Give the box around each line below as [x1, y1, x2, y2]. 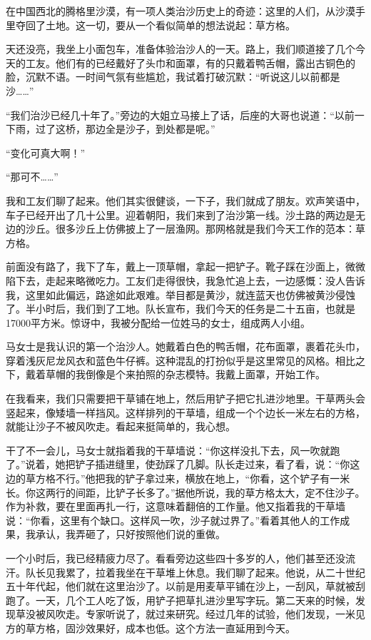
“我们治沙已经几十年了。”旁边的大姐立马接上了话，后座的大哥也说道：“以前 [6, 107, 355, 122]
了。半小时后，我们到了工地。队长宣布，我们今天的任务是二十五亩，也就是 [6, 301, 355, 316]
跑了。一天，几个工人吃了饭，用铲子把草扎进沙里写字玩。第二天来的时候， [6, 592, 355, 607]
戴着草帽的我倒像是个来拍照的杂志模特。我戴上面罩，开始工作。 [25, 367, 325, 382]
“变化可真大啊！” [6, 145, 86, 160]
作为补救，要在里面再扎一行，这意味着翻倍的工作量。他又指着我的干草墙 [6, 499, 345, 514]
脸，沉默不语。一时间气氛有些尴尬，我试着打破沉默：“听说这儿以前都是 [6, 69, 340, 84]
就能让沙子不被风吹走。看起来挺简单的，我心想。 [6, 419, 235, 434]
